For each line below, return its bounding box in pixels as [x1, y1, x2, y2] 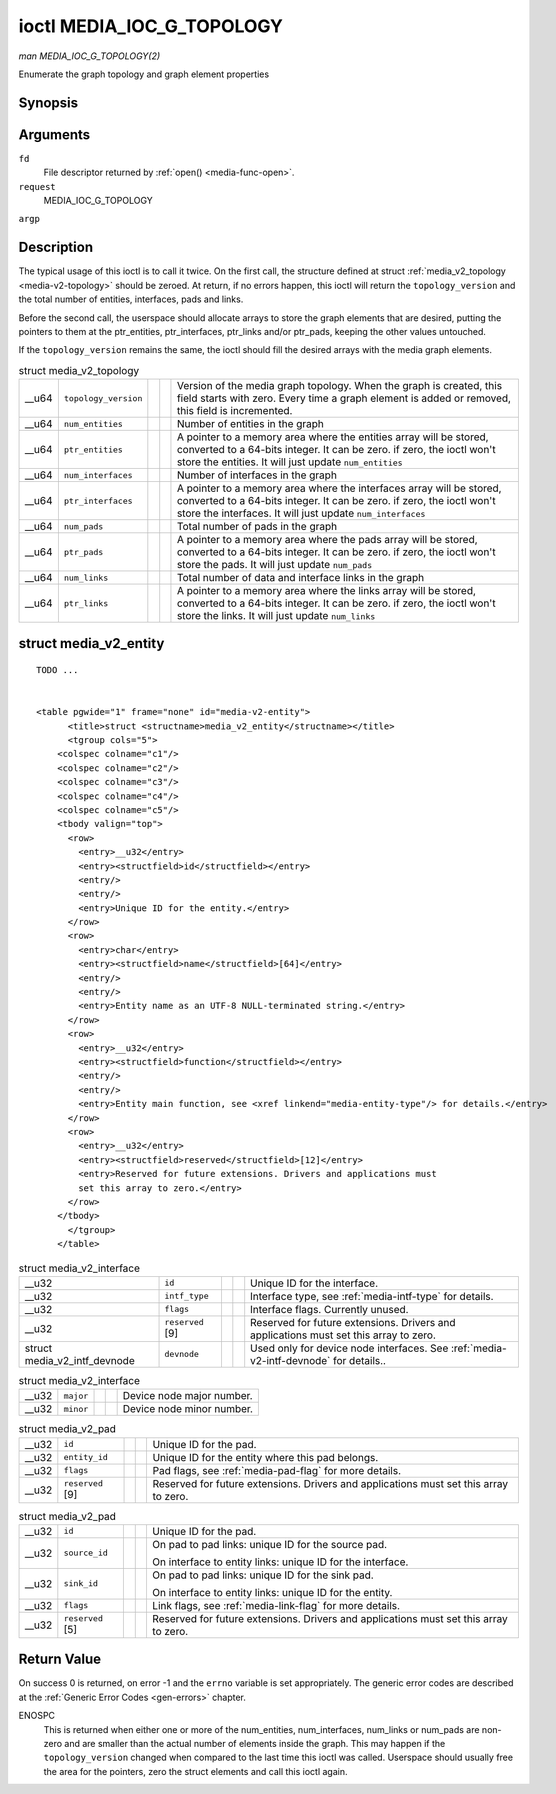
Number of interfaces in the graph [176, 468, 337, 482]
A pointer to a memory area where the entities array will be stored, [176, 430, 489, 444]
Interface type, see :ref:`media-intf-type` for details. [250, 1289, 494, 1303]
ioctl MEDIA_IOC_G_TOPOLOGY [18, 15, 284, 37]
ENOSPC [18, 1710, 55, 1722]
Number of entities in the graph [176, 417, 325, 431]
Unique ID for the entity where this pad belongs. [152, 1450, 379, 1464]
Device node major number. [122, 1389, 254, 1403]
